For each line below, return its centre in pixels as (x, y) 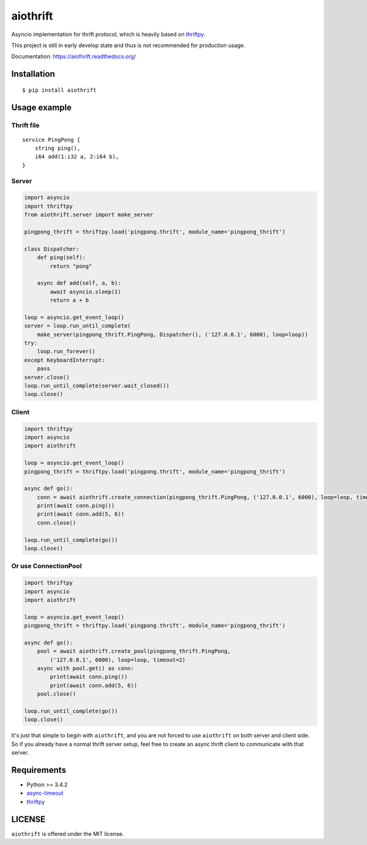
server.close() (47, 377)
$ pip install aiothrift (59, 90)
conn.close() (57, 523)
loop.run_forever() (66, 352)
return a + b (69, 300)
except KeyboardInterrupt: (65, 360)
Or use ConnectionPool (46, 566)
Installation (33, 74)
